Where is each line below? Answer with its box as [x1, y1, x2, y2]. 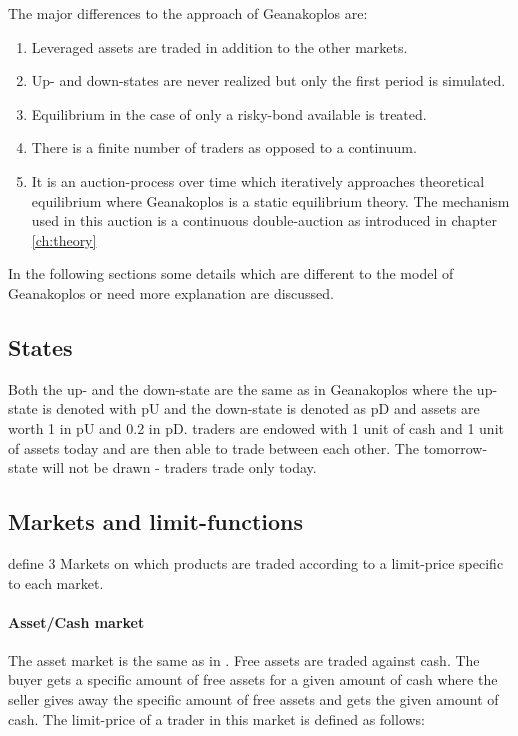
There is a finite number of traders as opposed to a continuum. [31, 137, 417, 158]
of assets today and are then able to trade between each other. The [8, 437, 419, 458]
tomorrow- [423, 437, 488, 458]
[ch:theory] [31, 229, 97, 250]
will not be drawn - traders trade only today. [42, 457, 317, 478]
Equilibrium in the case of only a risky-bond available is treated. [31, 103, 427, 124]
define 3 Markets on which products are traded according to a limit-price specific [8, 552, 504, 573]
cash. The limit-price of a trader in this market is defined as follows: [8, 708, 426, 729]
